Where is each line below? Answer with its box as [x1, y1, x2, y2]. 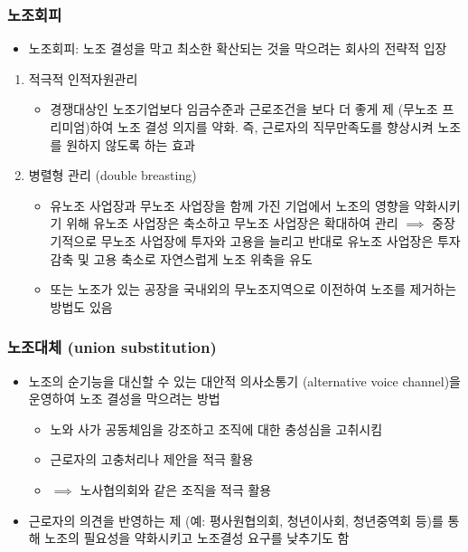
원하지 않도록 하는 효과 [66, 135, 195, 154]
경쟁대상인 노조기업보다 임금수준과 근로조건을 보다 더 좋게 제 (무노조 [50, 100, 438, 119]
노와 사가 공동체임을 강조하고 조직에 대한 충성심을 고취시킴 [50, 419, 383, 438]
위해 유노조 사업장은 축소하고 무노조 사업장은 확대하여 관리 [66, 214, 398, 233]
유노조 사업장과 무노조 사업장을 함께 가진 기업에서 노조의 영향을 [50, 195, 410, 214]
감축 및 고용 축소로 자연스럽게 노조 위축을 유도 [50, 249, 313, 268]
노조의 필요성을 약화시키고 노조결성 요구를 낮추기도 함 [44, 528, 350, 547]
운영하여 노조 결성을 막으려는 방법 [28, 389, 220, 408]
